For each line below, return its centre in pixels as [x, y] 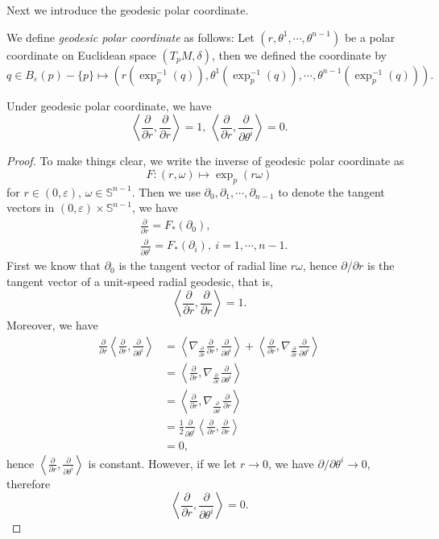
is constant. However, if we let [162, 463]
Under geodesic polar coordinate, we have [109, 105]
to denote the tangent [331, 191]
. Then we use [166, 191]
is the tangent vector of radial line [203, 265]
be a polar [370, 37]
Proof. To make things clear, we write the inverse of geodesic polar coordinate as [205, 161]
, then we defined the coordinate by [299, 54]
